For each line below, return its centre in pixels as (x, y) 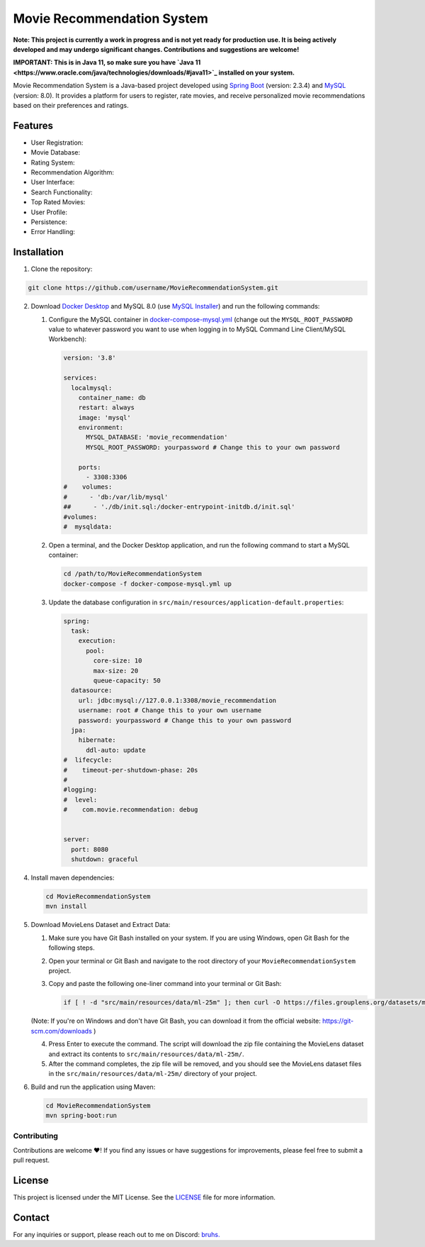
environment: (101, 428)
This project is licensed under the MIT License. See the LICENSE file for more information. (144, 1197)
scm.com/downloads (61, 1031)
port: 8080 (90, 849)
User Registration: (57, 143)
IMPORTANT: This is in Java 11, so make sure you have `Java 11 (107, 62)
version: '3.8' (90, 358)
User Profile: (49, 212)
